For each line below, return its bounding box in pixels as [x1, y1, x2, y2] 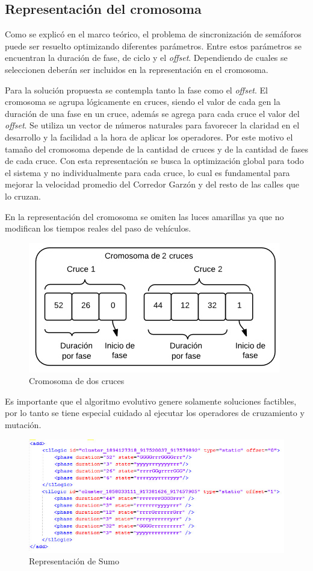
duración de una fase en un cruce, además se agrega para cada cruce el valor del [5, 107, 300, 119]
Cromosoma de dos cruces [29, 374, 125, 387]
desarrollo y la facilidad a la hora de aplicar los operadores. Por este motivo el [5, 130, 293, 143]
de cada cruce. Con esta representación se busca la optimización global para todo [5, 154, 304, 167]
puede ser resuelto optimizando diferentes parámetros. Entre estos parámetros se [5, 39, 302, 52]
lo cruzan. [5, 189, 41, 202]
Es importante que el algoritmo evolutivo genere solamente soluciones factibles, [5, 394, 297, 407]
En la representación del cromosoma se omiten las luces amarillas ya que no [5, 210, 284, 222]
